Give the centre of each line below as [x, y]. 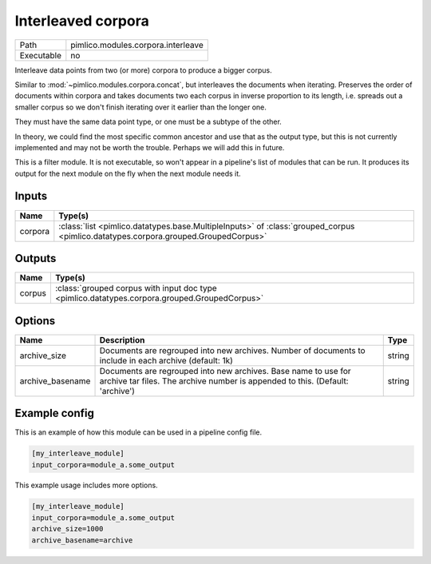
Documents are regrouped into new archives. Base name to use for [225, 371]
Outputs [36, 258]
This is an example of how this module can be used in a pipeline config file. [138, 432]
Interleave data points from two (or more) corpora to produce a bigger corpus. [143, 70]
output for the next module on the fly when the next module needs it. [128, 173]
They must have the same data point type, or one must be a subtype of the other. [148, 122]
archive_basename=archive [82, 540]
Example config [55, 413]
